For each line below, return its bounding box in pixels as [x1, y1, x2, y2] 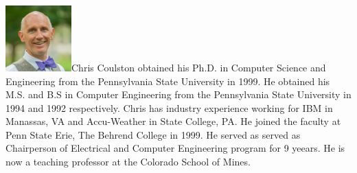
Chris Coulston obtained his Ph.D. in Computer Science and [71, 60, 326, 74]
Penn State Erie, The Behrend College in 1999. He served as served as [5, 127, 301, 141]
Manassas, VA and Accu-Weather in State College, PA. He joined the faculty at [5, 114, 341, 128]
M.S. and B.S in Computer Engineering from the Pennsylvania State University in [5, 87, 352, 102]
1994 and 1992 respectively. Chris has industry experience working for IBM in [5, 100, 333, 115]
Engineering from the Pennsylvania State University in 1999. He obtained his [5, 73, 330, 88]
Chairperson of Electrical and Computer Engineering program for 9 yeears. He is [5, 141, 345, 155]
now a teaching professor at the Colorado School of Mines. [5, 154, 251, 169]
